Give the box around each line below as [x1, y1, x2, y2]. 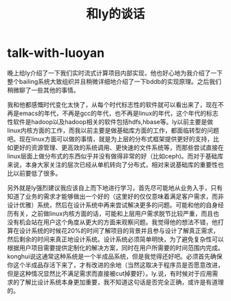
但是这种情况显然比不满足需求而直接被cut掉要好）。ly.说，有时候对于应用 [7, 269, 212, 278]
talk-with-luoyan [7, 45, 105, 61]
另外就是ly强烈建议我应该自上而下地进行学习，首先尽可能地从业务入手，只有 [7, 183, 223, 192]
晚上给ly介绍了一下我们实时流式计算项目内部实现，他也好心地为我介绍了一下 [7, 69, 223, 77]
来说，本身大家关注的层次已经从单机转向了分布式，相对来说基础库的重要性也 [7, 160, 224, 169]
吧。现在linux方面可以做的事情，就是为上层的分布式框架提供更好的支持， [7, 134, 213, 143]
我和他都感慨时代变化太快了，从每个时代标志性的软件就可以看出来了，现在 [7, 100, 218, 108]
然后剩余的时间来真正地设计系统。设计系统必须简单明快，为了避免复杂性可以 [7, 234, 224, 243]
